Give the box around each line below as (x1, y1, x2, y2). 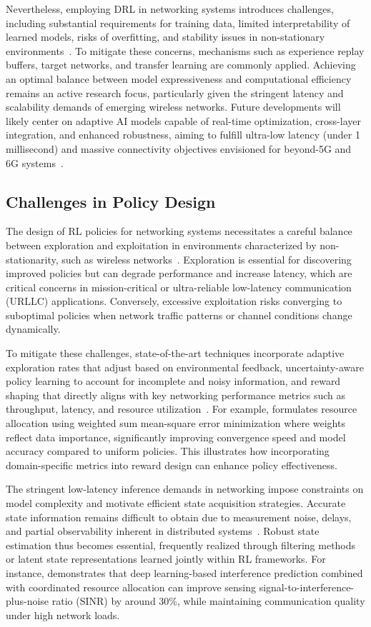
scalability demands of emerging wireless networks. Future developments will (6, 99, 341, 114)
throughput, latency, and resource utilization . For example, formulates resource (6, 401, 357, 416)
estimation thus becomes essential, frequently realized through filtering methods (6, 537, 356, 552)
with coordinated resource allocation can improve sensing (6, 579, 256, 594)
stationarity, (6, 251, 59, 266)
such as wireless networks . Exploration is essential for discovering (61, 251, 352, 266)
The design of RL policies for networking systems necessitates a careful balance (6, 224, 352, 239)
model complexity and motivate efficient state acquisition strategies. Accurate (6, 496, 346, 511)
